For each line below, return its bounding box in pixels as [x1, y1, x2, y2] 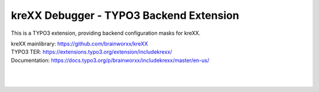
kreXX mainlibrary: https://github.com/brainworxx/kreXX [11, 40, 148, 47]
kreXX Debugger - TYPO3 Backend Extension [11, 9, 239, 22]
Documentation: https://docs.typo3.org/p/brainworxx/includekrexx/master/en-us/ [11, 57, 210, 64]
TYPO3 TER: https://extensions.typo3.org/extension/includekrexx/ [11, 48, 172, 55]
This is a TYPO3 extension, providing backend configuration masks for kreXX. [11, 29, 201, 37]
